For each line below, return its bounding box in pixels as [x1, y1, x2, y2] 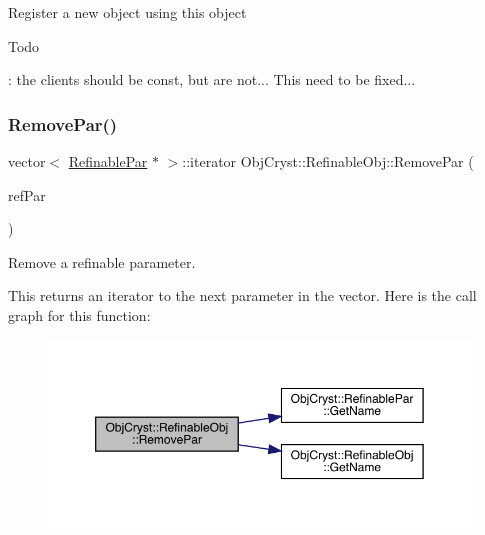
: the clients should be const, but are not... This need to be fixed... [8, 69, 416, 90]
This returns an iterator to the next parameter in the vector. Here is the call [8, 285, 477, 306]
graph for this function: [8, 304, 151, 325]
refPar [8, 184, 46, 205]
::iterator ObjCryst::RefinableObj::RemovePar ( [182, 151, 474, 171]
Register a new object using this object [8, 2, 247, 22]
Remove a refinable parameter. [8, 251, 196, 272]
